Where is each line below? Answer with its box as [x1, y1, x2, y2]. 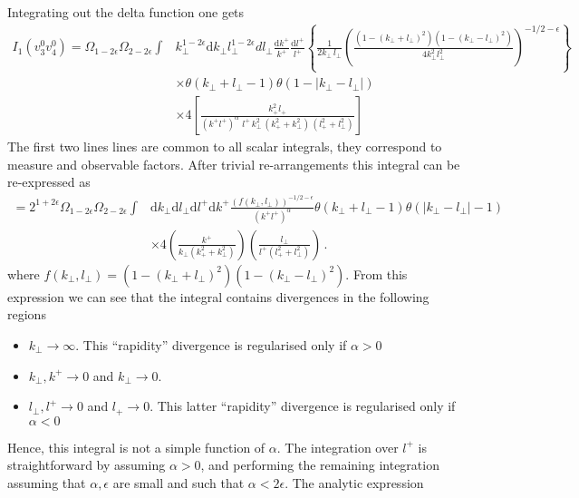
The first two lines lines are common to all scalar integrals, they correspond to [7, 137, 442, 156]
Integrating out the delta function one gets [7, 3, 245, 21]
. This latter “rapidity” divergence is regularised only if [150, 396, 456, 415]
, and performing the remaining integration [200, 455, 439, 474]
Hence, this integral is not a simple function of [7, 437, 265, 456]
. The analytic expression [285, 473, 424, 492]
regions [7, 305, 46, 324]
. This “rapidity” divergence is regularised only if [75, 335, 347, 354]
